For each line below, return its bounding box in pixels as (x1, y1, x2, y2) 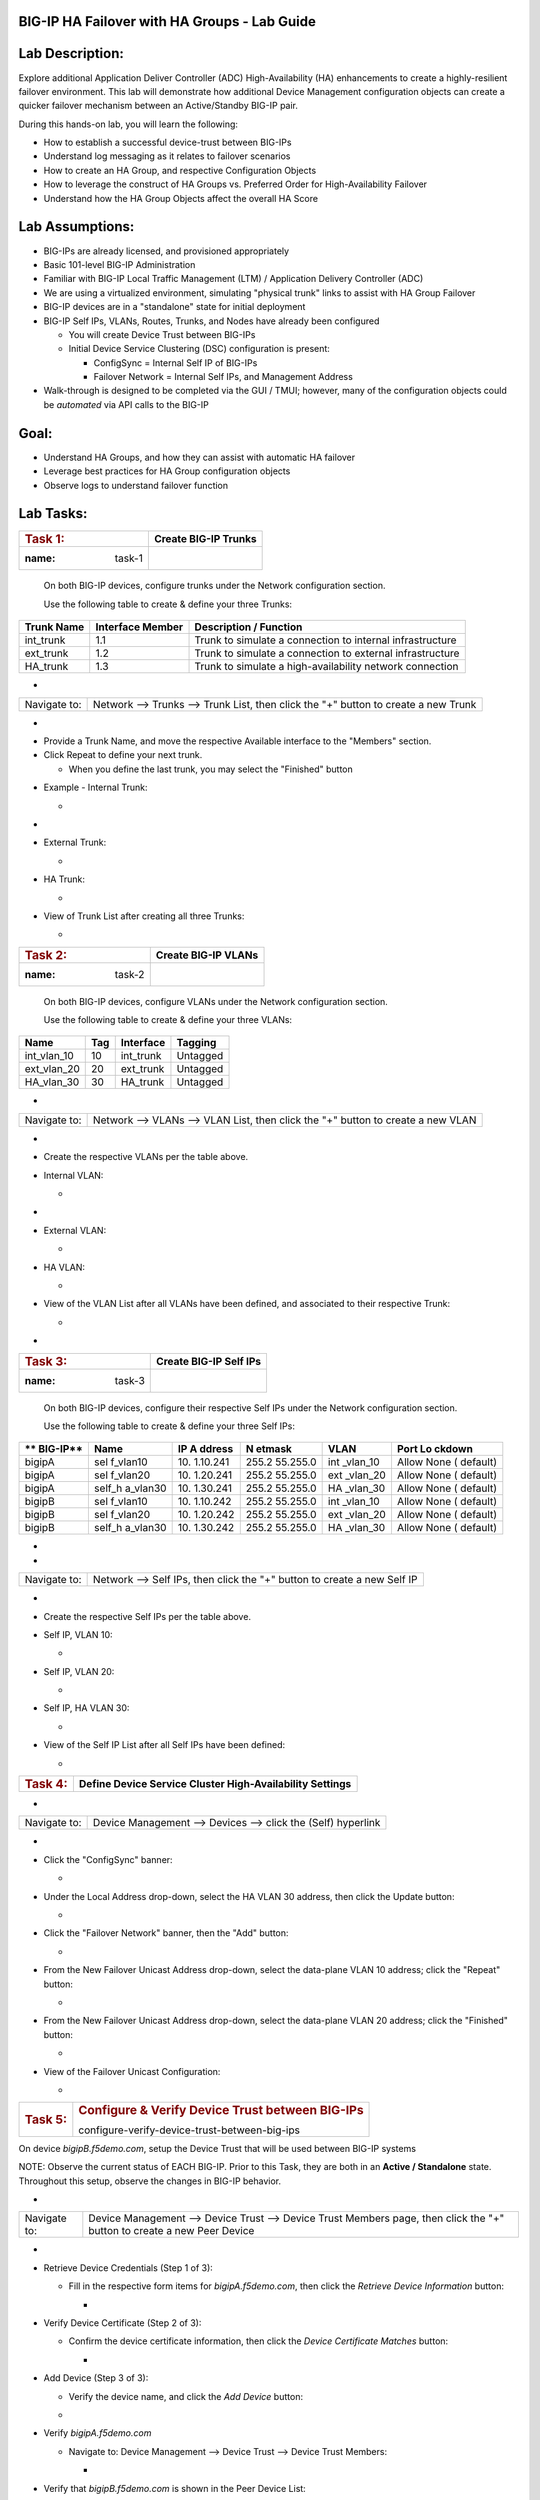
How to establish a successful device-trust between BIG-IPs (43, 136, 292, 149)
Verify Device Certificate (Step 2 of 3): (43, 2317, 202, 2329)
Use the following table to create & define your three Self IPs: (43, 1420, 295, 1432)
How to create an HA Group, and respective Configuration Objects (43, 164, 317, 176)
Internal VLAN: (43, 1169, 104, 1181)
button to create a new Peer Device (88, 2224, 255, 2238)
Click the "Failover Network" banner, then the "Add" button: (43, 1927, 289, 1939)
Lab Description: (18, 45, 124, 62)
